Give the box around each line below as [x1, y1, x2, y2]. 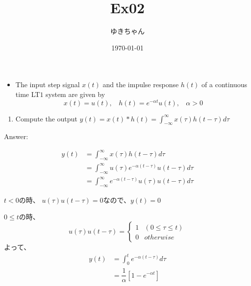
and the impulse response [102, 79, 179, 90]
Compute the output [15, 113, 77, 123]
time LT [15, 89, 40, 99]
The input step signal [15, 79, 80, 90]
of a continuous [201, 79, 248, 90]
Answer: [4, 131, 28, 142]
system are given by [46, 89, 105, 99]
